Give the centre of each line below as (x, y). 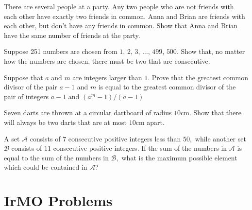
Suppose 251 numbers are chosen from (61, 51)
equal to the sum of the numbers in (57, 157)
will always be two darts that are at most (66, 122)
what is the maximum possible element (179, 157)
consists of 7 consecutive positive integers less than (105, 138)
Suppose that (24, 77)
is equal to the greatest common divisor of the (167, 87)
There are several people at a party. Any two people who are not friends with (119, 6)
